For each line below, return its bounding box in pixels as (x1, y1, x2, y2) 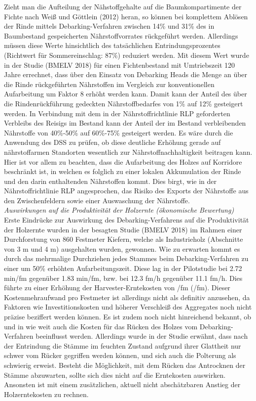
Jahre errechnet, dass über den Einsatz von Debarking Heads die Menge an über (4, 69, 248, 80)
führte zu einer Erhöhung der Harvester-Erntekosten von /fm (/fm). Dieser (4, 282, 230, 293)
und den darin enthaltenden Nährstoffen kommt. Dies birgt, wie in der (4, 176, 217, 186)
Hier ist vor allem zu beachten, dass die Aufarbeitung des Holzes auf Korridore (4, 156, 242, 167)
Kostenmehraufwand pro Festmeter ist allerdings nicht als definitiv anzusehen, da (4, 292, 250, 302)
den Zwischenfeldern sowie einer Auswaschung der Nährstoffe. (4, 195, 190, 205)
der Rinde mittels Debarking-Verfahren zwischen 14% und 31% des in (4, 21, 215, 31)
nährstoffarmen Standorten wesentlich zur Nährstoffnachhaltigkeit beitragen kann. (4, 146, 253, 157)
